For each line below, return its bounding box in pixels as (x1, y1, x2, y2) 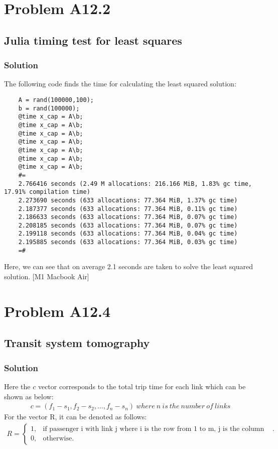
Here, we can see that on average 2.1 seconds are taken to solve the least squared (4, 261, 253, 272)
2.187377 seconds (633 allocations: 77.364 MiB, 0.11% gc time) (18, 205, 238, 212)
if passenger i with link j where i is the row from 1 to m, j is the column (43, 425, 264, 433)
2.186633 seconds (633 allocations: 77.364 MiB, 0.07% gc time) (18, 213, 238, 221)
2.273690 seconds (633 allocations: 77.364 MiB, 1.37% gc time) (18, 196, 238, 204)
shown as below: (4, 391, 54, 401)
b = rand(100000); (18, 104, 80, 112)
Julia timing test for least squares (4, 32, 182, 48)
